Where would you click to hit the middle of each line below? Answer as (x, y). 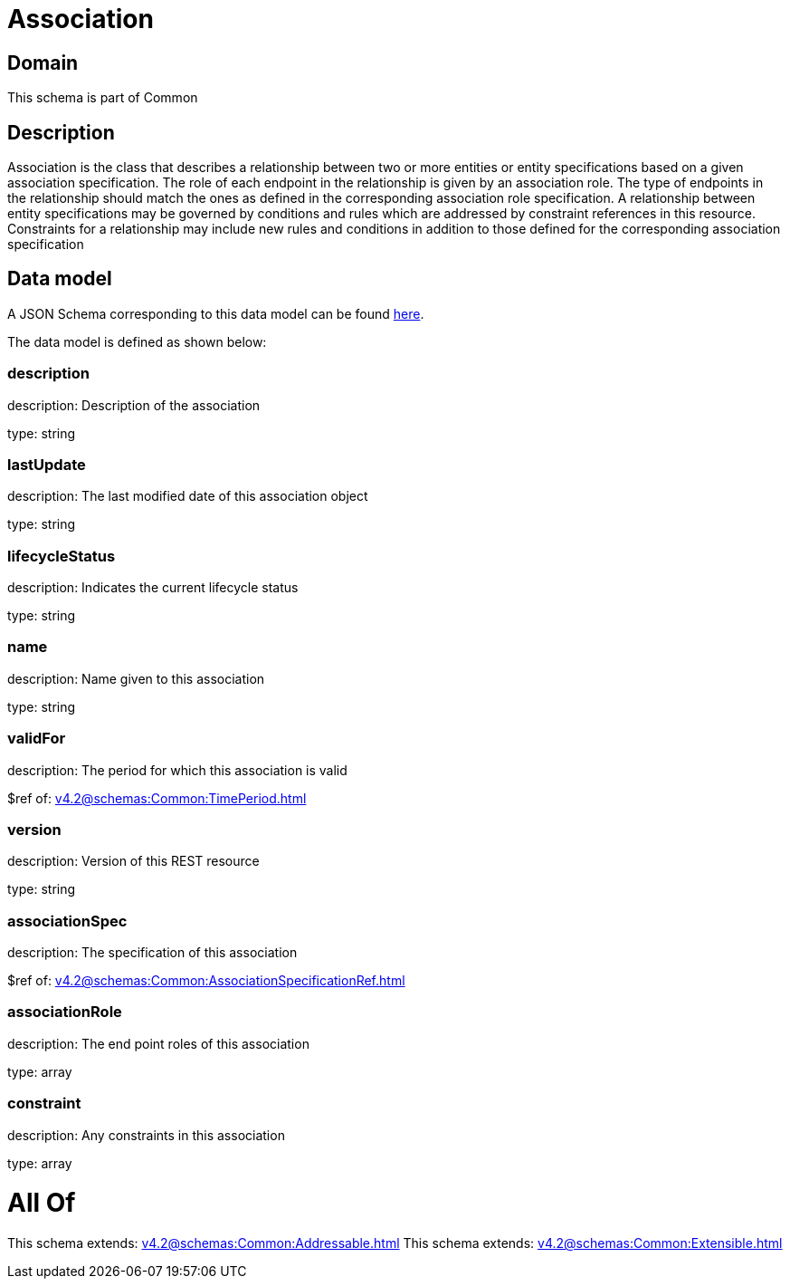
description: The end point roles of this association (158, 1043)
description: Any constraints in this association (146, 1135)
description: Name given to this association (136, 678)
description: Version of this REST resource (133, 861)
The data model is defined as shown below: (137, 341)
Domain (43, 62)
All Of (42, 1203)
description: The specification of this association (152, 953)
